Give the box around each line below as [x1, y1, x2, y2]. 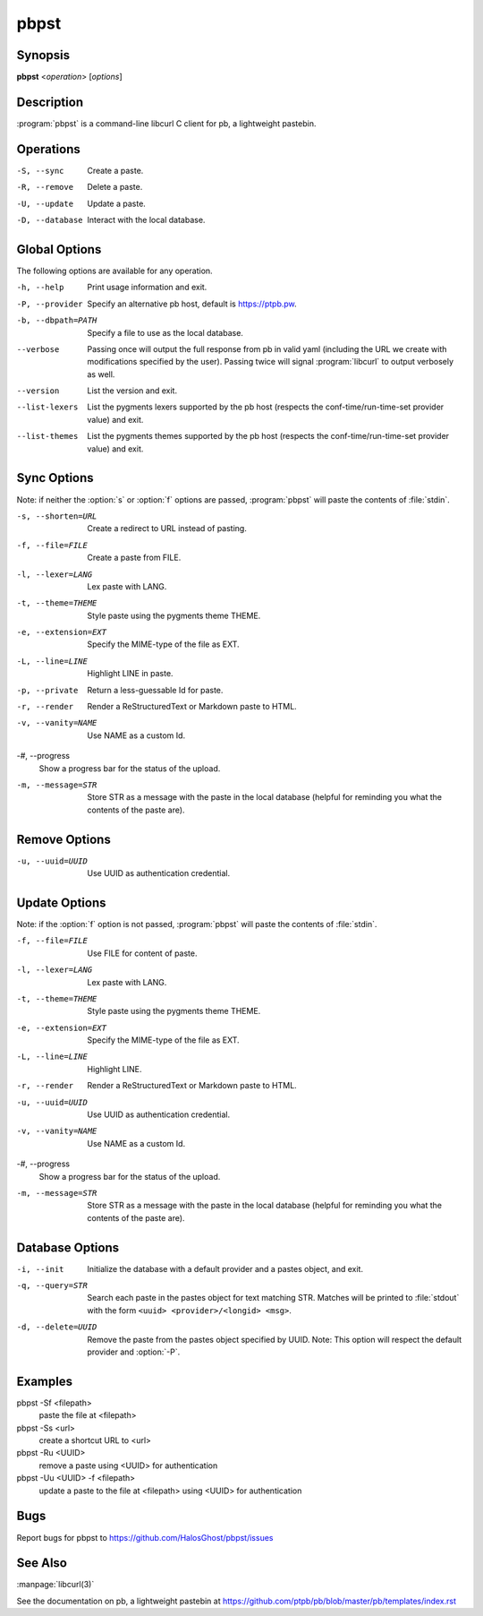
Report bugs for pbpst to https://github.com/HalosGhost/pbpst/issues [16, 1532, 274, 1543]
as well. [87, 368, 115, 380]
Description [16, 94, 84, 109]
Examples [16, 1373, 73, 1388]
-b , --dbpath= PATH [16, 315, 97, 326]
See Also [16, 1555, 67, 1571]
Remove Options [16, 831, 111, 847]
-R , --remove [16, 182, 74, 193]
